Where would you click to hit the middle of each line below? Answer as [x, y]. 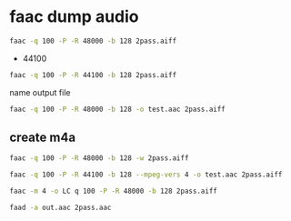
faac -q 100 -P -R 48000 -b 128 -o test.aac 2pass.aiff [117, 109]
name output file [40, 92]
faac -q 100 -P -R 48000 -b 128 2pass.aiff [93, 41]
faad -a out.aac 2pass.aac [60, 207]
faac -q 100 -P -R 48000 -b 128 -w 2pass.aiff [99, 158]
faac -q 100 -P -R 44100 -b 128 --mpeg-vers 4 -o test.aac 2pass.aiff [146, 175]
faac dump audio [74, 17]
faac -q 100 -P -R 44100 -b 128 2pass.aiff [93, 75]
